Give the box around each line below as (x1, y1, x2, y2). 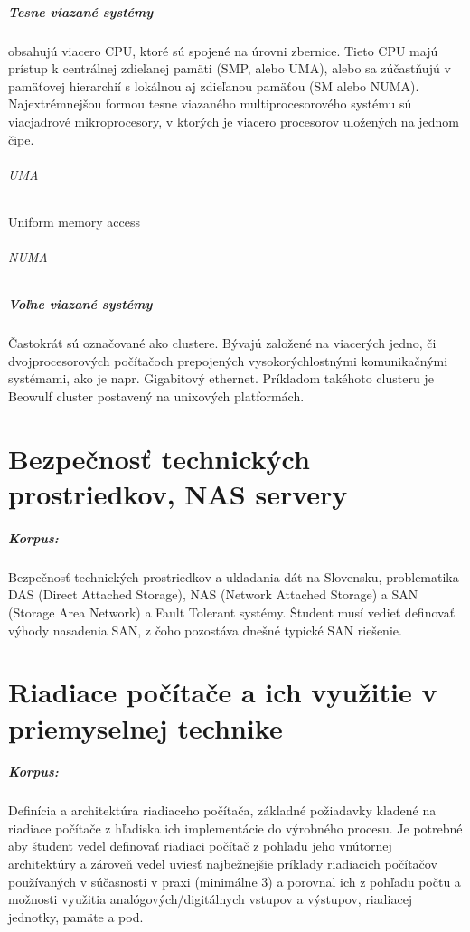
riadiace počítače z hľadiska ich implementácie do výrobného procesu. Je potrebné (8, 818, 463, 837)
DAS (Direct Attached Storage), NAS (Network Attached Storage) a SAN (8, 585, 418, 604)
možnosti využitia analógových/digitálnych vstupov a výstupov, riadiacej (8, 890, 413, 908)
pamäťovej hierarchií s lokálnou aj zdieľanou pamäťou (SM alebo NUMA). (8, 76, 419, 95)
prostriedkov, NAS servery (8, 475, 348, 513)
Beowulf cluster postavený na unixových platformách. (8, 387, 305, 406)
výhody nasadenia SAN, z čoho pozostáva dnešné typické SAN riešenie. (8, 620, 402, 639)
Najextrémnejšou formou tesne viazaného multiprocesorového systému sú (8, 94, 412, 113)
